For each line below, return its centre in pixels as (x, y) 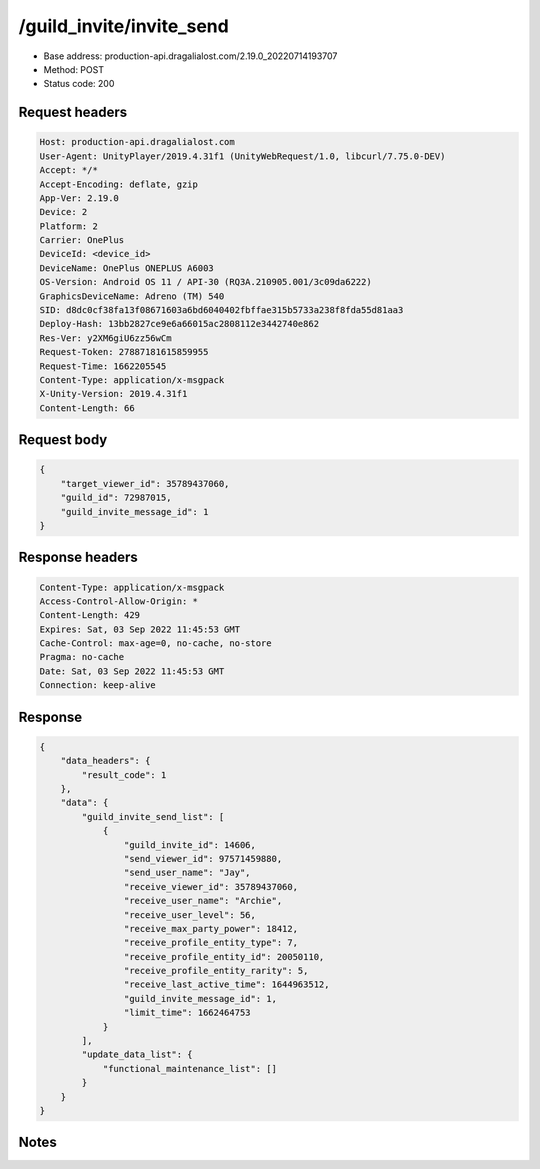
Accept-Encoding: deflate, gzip (119, 184)
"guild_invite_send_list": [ (153, 816)
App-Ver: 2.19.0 (79, 198)
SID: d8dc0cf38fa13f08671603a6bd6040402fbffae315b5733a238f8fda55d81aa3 (221, 310)
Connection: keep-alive (98, 685)
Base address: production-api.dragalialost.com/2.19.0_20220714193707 (190, 56)
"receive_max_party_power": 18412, (211, 928)
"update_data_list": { (137, 1054)
